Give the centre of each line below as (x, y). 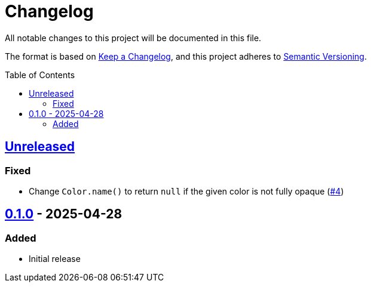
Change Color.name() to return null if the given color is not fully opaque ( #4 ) (186, 191)
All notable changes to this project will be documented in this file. (133, 38)
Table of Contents (40, 75)
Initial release (55, 259)
